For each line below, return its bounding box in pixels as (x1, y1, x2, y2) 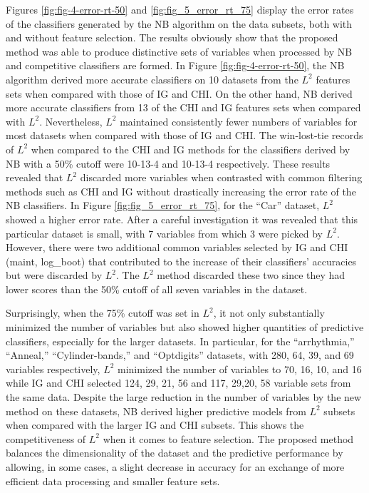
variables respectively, (6, 361, 100, 376)
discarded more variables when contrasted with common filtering (80, 170, 363, 185)
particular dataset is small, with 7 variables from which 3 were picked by (6, 225, 323, 240)
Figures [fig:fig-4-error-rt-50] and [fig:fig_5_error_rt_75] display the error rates (6, 2, 354, 16)
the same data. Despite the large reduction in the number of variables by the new (6, 390, 362, 405)
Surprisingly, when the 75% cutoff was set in (6, 305, 199, 320)
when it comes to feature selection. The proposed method (103, 431, 354, 446)
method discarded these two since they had (157, 268, 345, 283)
